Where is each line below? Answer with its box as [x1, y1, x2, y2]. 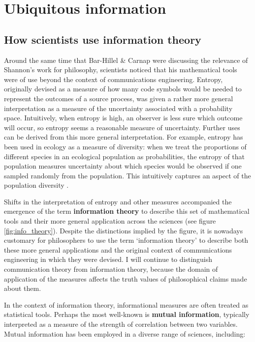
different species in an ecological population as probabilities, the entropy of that [4, 151, 245, 161]
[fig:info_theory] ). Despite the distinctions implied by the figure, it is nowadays [4, 225, 243, 235]
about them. [4, 283, 41, 293]
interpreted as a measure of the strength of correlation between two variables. [4, 319, 238, 329]
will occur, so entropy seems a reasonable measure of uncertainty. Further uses [4, 122, 240, 132]
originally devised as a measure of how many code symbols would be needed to [4, 84, 242, 94]
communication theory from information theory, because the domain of [4, 264, 218, 274]
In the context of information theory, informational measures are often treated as [4, 299, 249, 310]
